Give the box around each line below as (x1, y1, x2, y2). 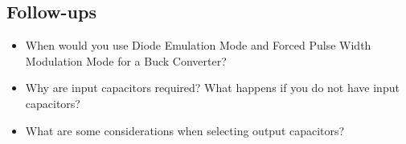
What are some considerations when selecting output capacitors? (25, 122, 345, 138)
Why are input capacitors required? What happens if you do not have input (25, 79, 400, 96)
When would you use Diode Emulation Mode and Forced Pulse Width (25, 37, 371, 54)
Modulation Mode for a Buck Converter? (25, 52, 227, 69)
